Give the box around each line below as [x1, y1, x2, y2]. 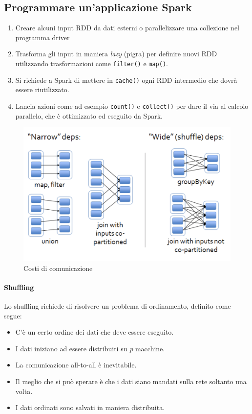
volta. [15, 386, 33, 396]
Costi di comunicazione [23, 263, 93, 273]
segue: [4, 310, 22, 320]
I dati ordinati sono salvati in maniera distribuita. [15, 402, 165, 413]
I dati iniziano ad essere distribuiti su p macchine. [15, 343, 165, 353]
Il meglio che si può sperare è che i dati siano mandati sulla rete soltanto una [15, 376, 247, 386]
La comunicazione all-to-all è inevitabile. [15, 360, 137, 370]
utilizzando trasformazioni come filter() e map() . [15, 58, 168, 68]
